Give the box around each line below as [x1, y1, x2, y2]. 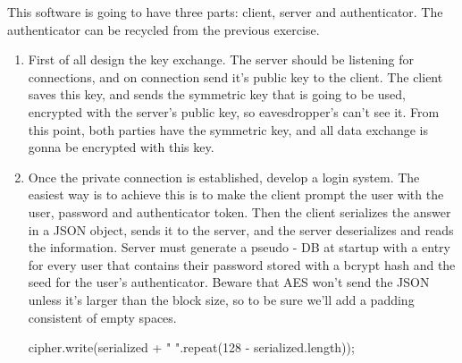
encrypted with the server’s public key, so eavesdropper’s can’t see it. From [28, 102, 440, 121]
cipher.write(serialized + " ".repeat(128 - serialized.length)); [28, 338, 355, 357]
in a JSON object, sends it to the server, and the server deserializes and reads [28, 220, 454, 239]
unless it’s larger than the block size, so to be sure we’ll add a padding [28, 290, 415, 308]
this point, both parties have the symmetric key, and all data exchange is [28, 120, 429, 139]
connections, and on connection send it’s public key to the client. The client [28, 67, 443, 86]
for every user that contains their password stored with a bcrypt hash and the [28, 255, 456, 274]
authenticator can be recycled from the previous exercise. [7, 20, 320, 38]
